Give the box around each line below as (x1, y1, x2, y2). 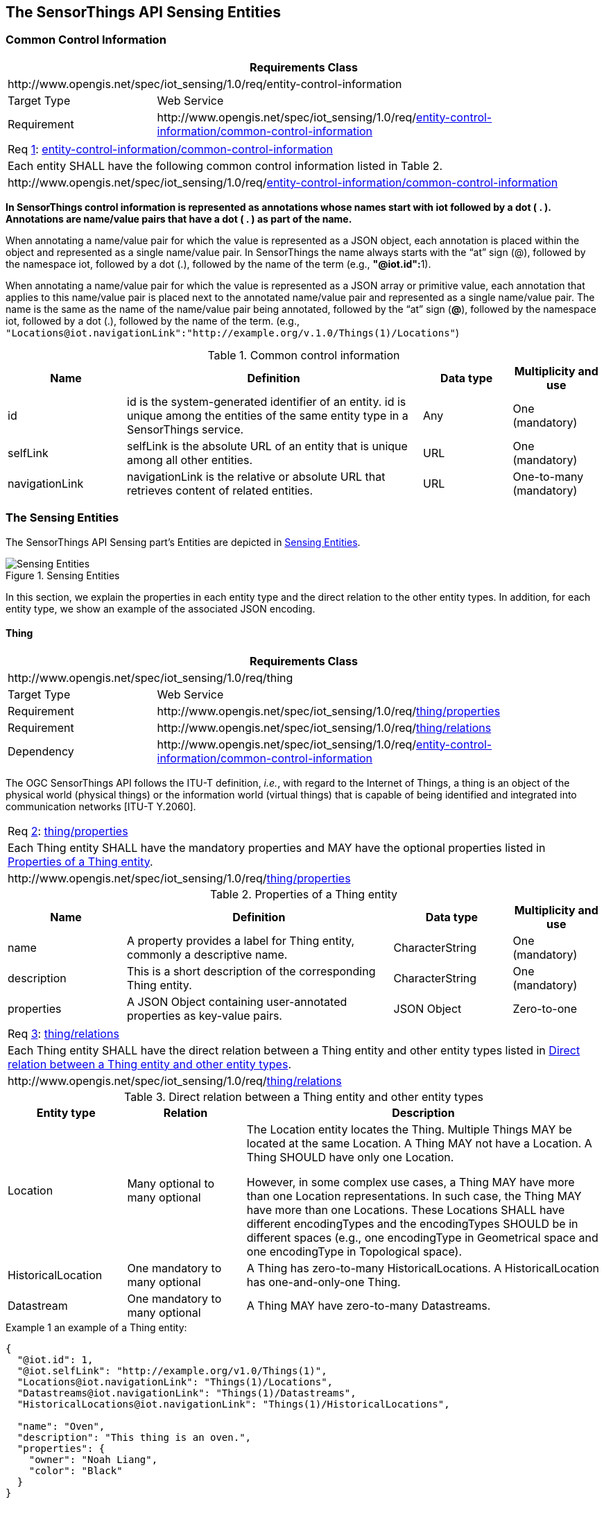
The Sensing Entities (6, 511, 119, 525)
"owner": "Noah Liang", (28, 1453, 158, 1465)
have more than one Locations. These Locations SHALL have (246, 1202, 565, 1217)
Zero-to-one (512, 1001, 578, 1016)
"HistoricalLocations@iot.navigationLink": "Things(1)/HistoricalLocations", (17, 1398, 450, 1410)
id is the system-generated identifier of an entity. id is (127, 394, 406, 409)
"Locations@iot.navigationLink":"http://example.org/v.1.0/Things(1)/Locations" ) (6, 326, 460, 339)
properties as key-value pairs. (127, 1008, 282, 1023)
